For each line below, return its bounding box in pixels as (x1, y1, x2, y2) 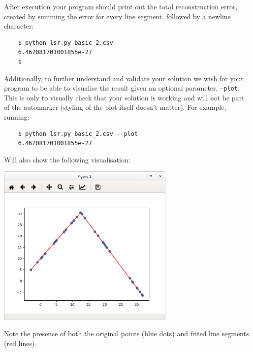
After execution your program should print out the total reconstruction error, (4, 1, 238, 11)
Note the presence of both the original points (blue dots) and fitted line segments (4, 328, 249, 339)
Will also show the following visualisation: (4, 154, 130, 164)
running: (4, 112, 30, 122)
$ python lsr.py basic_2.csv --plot (18, 130, 138, 137)
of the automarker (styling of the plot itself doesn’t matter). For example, (4, 102, 226, 112)
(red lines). (4, 338, 37, 348)
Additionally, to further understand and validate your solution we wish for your (4, 73, 244, 83)
